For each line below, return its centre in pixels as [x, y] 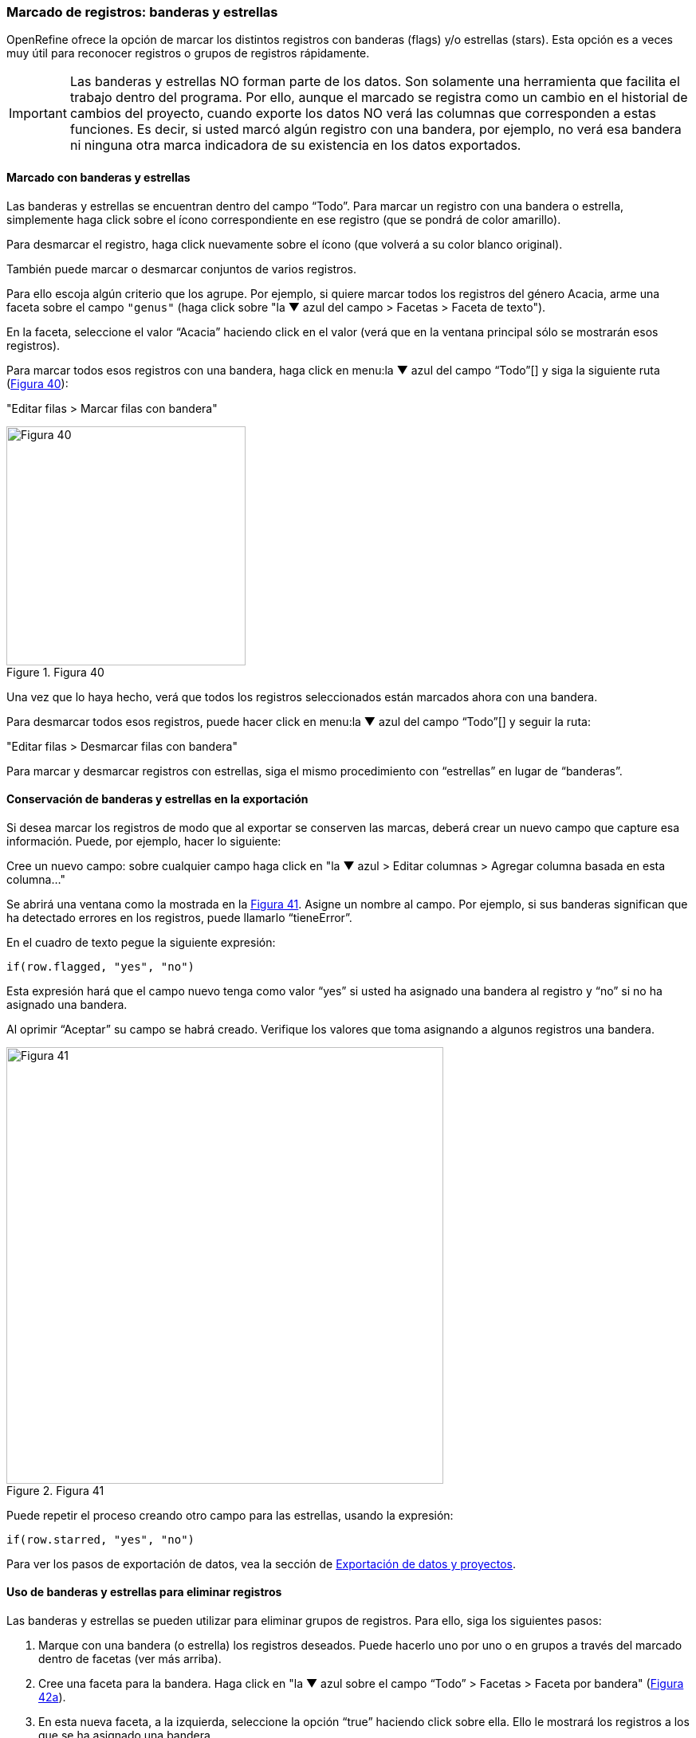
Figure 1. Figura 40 [55, 672]
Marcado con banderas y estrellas [98, 177]
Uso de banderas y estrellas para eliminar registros [144, 1592]
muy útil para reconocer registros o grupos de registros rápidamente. [188, 53]
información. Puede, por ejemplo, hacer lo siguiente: [144, 841]
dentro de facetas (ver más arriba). [130, 1659]
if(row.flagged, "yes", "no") [101, 966]
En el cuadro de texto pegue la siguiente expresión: [141, 942]
